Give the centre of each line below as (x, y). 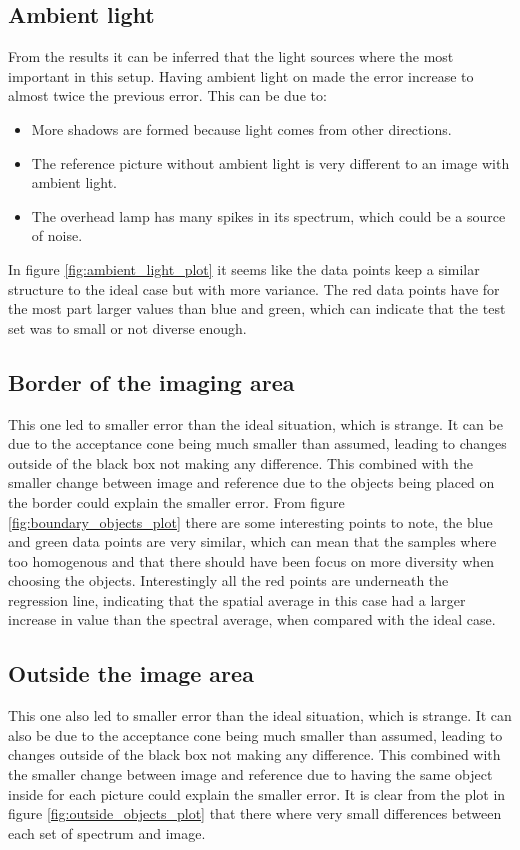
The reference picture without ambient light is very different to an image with (270, 162)
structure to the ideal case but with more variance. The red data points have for (254, 288)
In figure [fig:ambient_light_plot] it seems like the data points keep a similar (244, 268)
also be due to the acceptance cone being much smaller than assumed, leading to (255, 734)
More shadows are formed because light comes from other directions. (241, 128)
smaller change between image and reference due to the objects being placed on (251, 482)
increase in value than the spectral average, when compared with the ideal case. (252, 619)
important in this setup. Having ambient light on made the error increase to (241, 75)
